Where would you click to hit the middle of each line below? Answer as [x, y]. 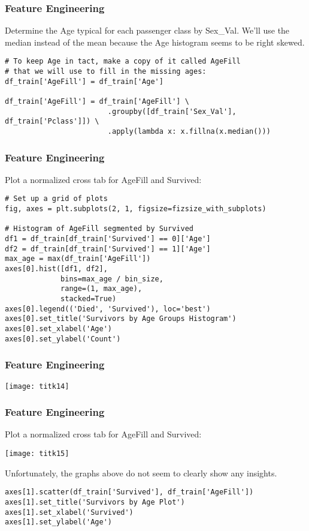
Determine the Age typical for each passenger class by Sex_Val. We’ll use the [147, 30]
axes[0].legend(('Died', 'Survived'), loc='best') [108, 309]
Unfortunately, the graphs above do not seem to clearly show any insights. [141, 472]
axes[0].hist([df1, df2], [56, 269]
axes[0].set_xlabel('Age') [58, 329]
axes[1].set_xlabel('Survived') [69, 512]
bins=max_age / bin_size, [112, 279]
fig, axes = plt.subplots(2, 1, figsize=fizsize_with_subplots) [136, 209]
